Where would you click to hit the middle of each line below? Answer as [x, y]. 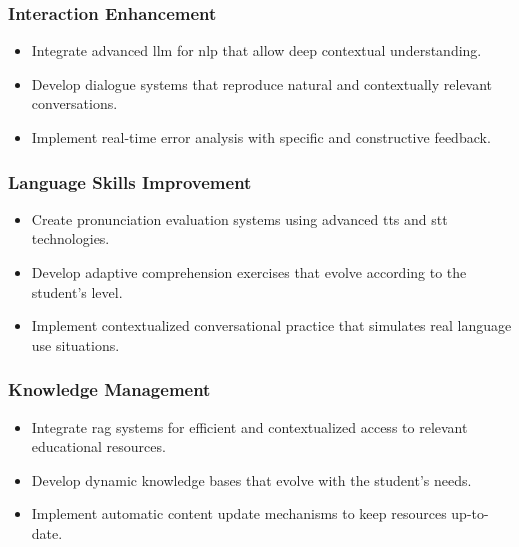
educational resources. [98, 446]
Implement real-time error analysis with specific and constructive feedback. [261, 137]
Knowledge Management [109, 389]
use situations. [75, 344]
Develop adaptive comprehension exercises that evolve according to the [249, 272]
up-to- [470, 513]
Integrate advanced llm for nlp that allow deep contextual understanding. [256, 50]
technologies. [70, 238]
